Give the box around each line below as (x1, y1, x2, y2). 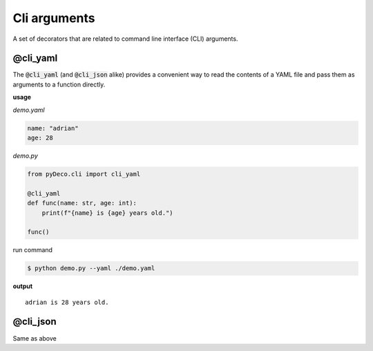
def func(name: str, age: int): (27, 199, 137, 207)
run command (12, 246, 53, 254)
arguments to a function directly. (12, 80, 106, 88)
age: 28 (27, 134, 53, 142)
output (12, 282, 33, 290)
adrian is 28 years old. (25, 298, 109, 306)
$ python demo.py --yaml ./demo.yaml (27, 265, 155, 272)
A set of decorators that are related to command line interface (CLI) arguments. (12, 35, 238, 43)
